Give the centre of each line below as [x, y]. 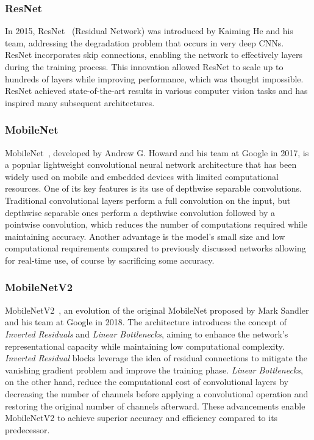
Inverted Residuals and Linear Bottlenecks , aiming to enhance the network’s [147, 334]
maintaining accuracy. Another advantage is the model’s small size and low [145, 236]
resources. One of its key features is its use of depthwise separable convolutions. [153, 188]
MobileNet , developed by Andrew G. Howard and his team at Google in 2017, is [157, 152]
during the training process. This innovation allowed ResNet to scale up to [144, 67]
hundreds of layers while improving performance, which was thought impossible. [154, 78]
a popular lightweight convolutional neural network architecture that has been [151, 164]
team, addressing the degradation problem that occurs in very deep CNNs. [145, 42]
